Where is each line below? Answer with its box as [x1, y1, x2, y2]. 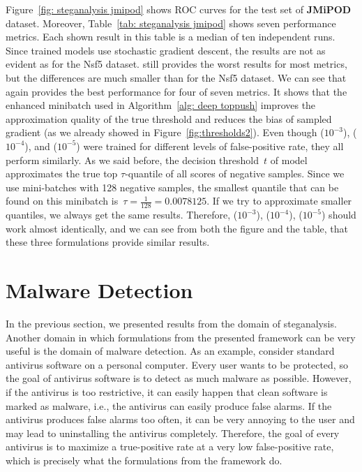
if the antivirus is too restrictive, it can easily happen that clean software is [6, 385, 328, 399]
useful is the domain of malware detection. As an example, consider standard [6, 344, 335, 358]
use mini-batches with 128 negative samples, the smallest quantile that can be [6, 179, 339, 194]
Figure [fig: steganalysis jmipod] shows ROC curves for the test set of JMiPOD [6, 2, 352, 16]
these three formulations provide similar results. [6, 235, 210, 249]
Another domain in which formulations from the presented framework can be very [6, 330, 356, 344]
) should [322, 207, 356, 222]
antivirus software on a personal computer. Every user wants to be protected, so [6, 357, 348, 371]
